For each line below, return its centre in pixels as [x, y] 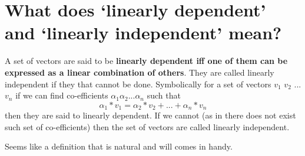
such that [164, 95]
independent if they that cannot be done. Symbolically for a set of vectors [138, 84]
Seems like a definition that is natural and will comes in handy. [119, 146]
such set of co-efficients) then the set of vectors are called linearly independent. [147, 126]
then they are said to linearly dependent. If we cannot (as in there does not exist [150, 115]
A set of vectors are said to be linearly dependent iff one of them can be [146, 61]
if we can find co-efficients [62, 95]
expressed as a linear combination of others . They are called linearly [140, 72]
